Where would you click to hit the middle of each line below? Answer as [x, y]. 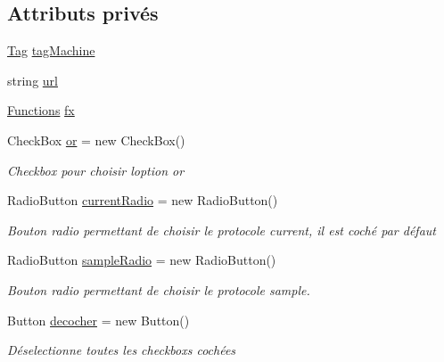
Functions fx [41, 110]
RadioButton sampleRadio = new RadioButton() [142, 260]
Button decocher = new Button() [99, 320]
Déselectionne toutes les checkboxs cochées [122, 350]
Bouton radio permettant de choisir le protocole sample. [159, 289]
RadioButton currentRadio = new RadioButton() [143, 200]
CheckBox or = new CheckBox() [96, 140]
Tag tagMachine [51, 50]
